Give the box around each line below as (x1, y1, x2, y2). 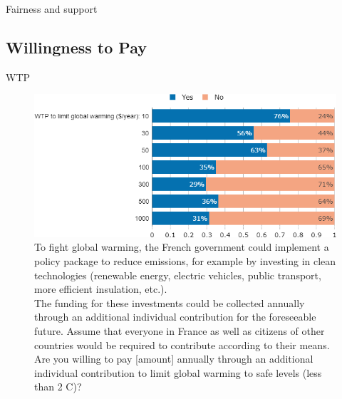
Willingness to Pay (6, 36, 147, 58)
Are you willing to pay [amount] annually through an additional (34, 351, 313, 366)
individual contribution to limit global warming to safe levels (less (34, 365, 322, 380)
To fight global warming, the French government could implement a (34, 239, 329, 254)
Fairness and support (6, 1, 98, 16)
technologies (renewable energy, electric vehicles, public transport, (34, 267, 321, 282)
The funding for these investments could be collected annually (34, 295, 305, 310)
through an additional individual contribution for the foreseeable (34, 309, 316, 324)
